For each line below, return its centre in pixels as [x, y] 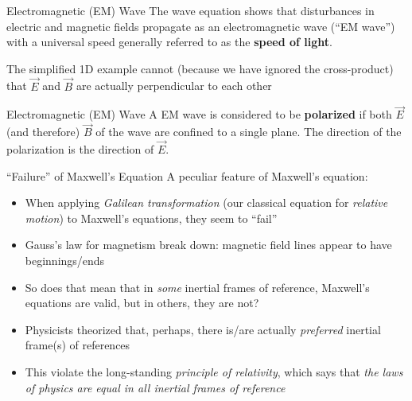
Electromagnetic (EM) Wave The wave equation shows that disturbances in [190, 10]
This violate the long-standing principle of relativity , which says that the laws [214, 371]
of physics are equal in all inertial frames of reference [155, 387]
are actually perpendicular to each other [174, 86]
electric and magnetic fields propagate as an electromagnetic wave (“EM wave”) [201, 26]
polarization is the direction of [80, 149]
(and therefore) [43, 132]
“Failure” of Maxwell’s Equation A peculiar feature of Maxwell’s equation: [187, 175]
